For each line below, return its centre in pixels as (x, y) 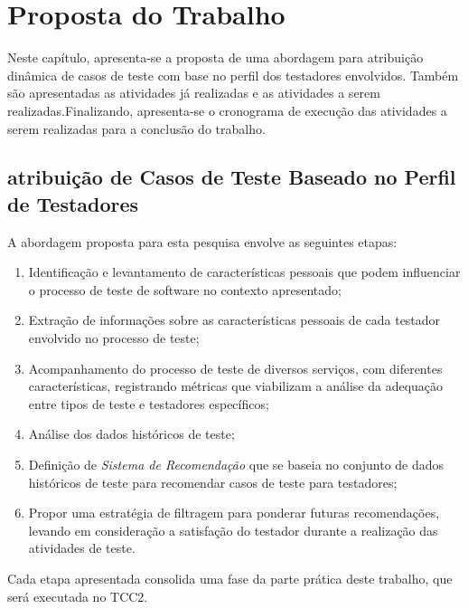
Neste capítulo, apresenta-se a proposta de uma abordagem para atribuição (215, 57)
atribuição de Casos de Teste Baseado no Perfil (232, 177)
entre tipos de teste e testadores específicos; (149, 403)
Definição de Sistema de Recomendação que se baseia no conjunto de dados (236, 465)
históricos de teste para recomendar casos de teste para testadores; (213, 482)
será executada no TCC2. (78, 596)
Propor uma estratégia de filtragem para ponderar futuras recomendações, (234, 513)
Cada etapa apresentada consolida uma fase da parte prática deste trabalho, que (230, 578)
